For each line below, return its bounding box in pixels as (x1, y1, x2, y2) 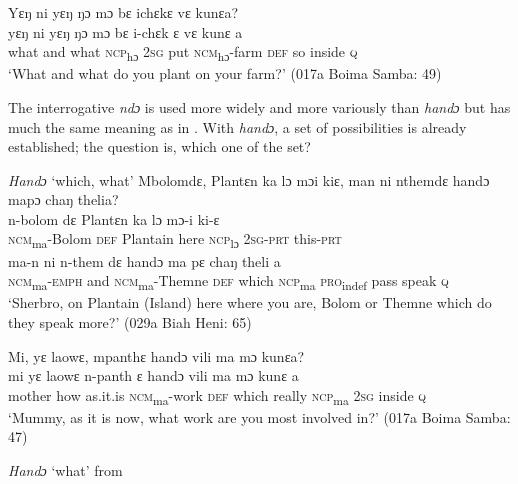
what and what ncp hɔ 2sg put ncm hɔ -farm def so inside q (8, 41, 358, 64)
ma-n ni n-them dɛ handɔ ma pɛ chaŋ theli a (8, 250, 281, 271)
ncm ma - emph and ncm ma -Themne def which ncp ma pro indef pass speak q (8, 270, 449, 293)
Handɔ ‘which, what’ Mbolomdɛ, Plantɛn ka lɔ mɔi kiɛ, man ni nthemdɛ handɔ (8, 169, 490, 190)
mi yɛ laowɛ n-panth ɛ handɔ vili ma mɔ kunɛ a (8, 365, 299, 386)
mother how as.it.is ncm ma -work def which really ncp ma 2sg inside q (8, 384, 427, 408)
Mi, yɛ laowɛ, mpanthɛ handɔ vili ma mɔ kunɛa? (8, 345, 305, 366)
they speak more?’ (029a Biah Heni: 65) (8, 311, 252, 332)
